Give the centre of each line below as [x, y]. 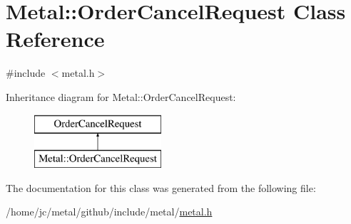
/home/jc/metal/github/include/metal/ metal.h [109, 212]
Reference [55, 39]
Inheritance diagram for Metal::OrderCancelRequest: [121, 96]
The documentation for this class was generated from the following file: [161, 187]
